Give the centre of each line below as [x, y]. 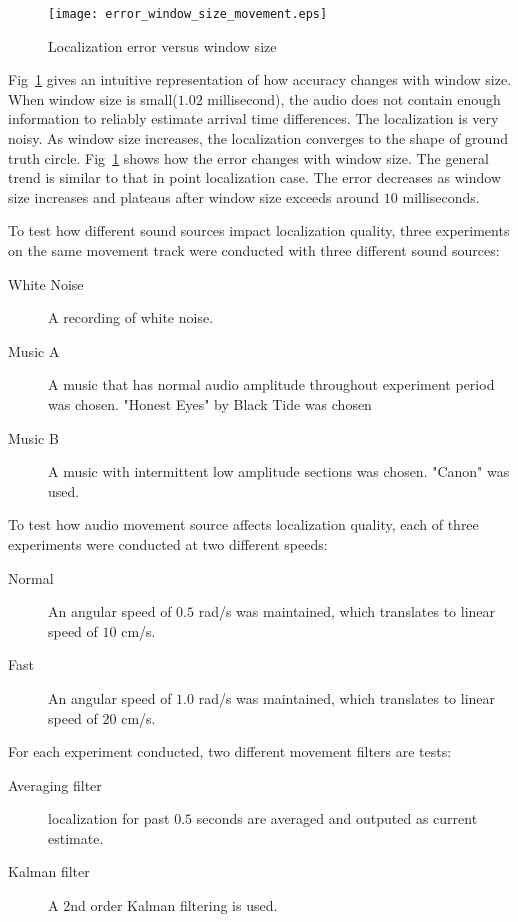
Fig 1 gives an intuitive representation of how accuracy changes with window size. [260, 79]
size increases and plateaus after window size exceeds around [194, 196]
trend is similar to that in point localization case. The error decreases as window [254, 177]
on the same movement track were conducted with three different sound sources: [254, 250]
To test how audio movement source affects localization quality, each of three [243, 524]
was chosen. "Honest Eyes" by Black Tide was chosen [210, 403]
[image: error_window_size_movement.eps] [188, 14]
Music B [33, 437]
